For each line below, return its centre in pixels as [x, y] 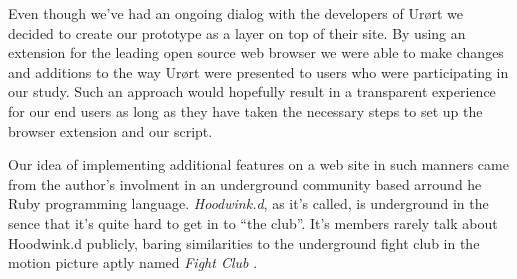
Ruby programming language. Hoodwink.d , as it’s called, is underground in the [248, 203]
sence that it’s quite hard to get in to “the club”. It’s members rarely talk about [253, 222]
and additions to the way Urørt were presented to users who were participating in [258, 71]
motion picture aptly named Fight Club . [133, 262]
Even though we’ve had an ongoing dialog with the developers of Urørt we [236, 13]
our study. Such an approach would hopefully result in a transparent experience [252, 91]
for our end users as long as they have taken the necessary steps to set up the [245, 110]
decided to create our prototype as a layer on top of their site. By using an [237, 32]
